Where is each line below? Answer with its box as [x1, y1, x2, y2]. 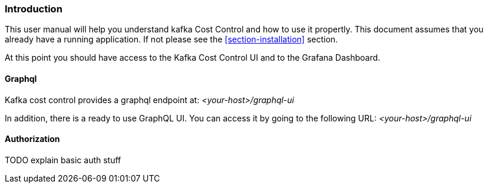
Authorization [5, 134, 60, 144]
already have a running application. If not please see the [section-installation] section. [5, 34, 338, 45]
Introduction [5, 3, 62, 15]
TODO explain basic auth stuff [5, 154, 121, 165]
